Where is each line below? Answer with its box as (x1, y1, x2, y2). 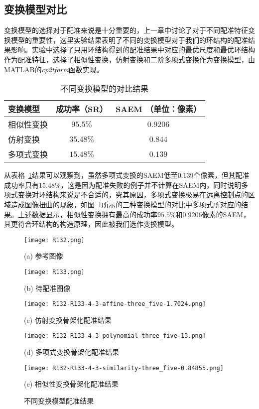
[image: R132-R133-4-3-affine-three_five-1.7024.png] (24, 300, 206, 308)
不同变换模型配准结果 (24, 395, 94, 406)
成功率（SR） (56, 103, 108, 115)
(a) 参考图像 (24, 251, 63, 261)
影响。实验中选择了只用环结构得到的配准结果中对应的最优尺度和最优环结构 (10, 44, 255, 55)
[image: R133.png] (24, 268, 85, 275)
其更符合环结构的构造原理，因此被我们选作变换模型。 (4, 219, 178, 229)
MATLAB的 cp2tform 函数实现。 (4, 64, 104, 74)
